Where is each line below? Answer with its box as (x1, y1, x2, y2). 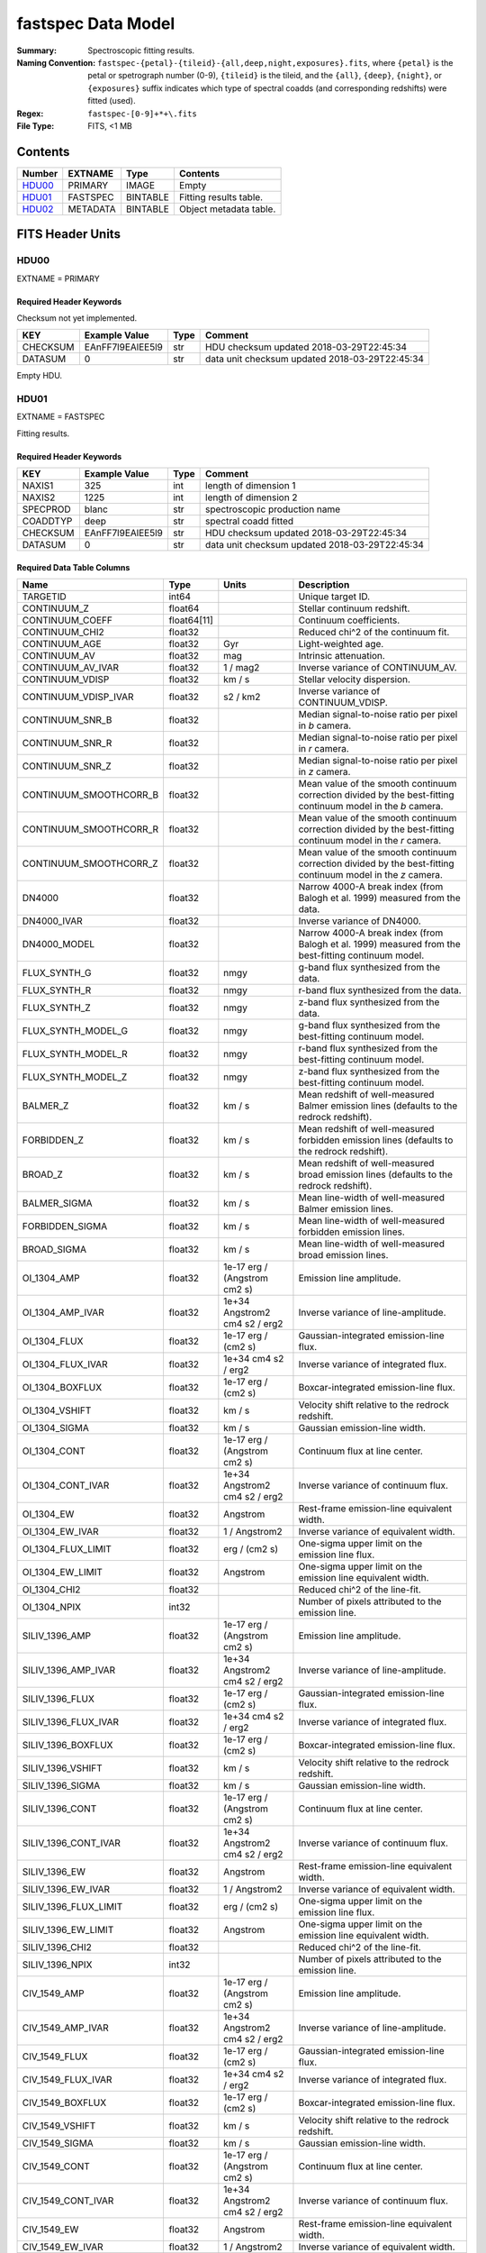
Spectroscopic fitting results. (87, 45, 195, 56)
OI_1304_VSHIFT (22, 1404, 92, 1417)
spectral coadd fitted (205, 515, 294, 527)
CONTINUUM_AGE (22, 638, 102, 651)
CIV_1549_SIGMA (22, 2137, 94, 2149)
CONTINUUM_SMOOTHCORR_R (22, 823, 159, 835)
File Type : (16, 120, 55, 131)
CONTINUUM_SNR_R (22, 737, 112, 750)
